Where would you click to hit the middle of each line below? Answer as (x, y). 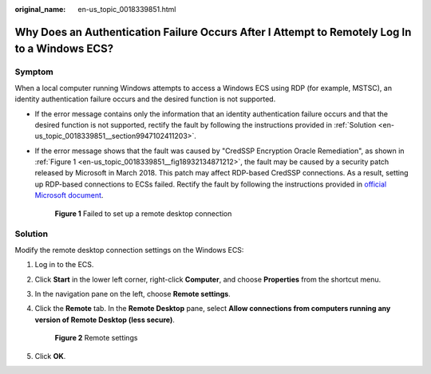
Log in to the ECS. (64, 265)
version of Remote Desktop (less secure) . (105, 320)
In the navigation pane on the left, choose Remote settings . (132, 293)
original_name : (40, 9)
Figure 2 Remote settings (96, 338)
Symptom (34, 72)
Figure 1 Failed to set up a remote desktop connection (143, 213)
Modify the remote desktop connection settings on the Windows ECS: (129, 250)
